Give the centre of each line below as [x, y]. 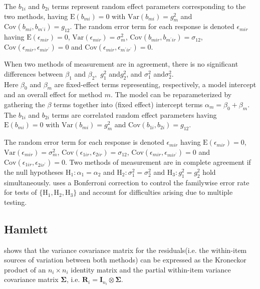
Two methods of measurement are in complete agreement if [160, 162]
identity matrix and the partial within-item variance [151, 269]
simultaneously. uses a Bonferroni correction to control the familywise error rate [127, 182]
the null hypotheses [34, 172]
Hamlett [26, 229]
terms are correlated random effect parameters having [134, 114]
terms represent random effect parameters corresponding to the [149, 6]
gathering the [25, 104]
